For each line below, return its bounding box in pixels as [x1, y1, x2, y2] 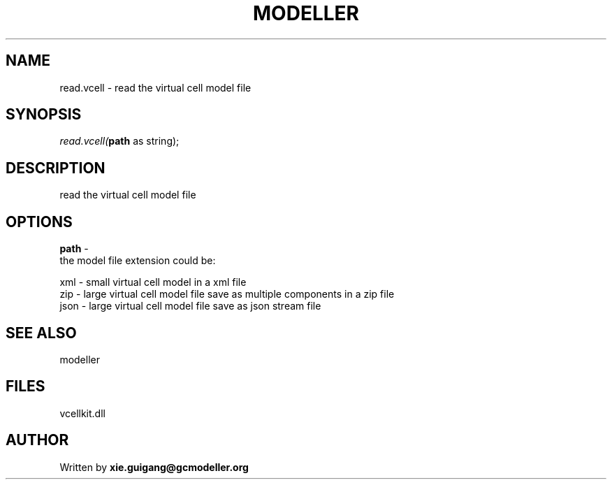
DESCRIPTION [6, 159, 105, 177]
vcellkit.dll [59, 407, 105, 419]
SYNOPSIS [6, 106, 82, 124]
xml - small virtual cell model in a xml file [59, 276, 247, 289]
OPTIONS [6, 212, 73, 231]
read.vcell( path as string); [59, 135, 180, 147]
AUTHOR [6, 431, 69, 449]
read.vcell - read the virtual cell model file [59, 81, 252, 94]
